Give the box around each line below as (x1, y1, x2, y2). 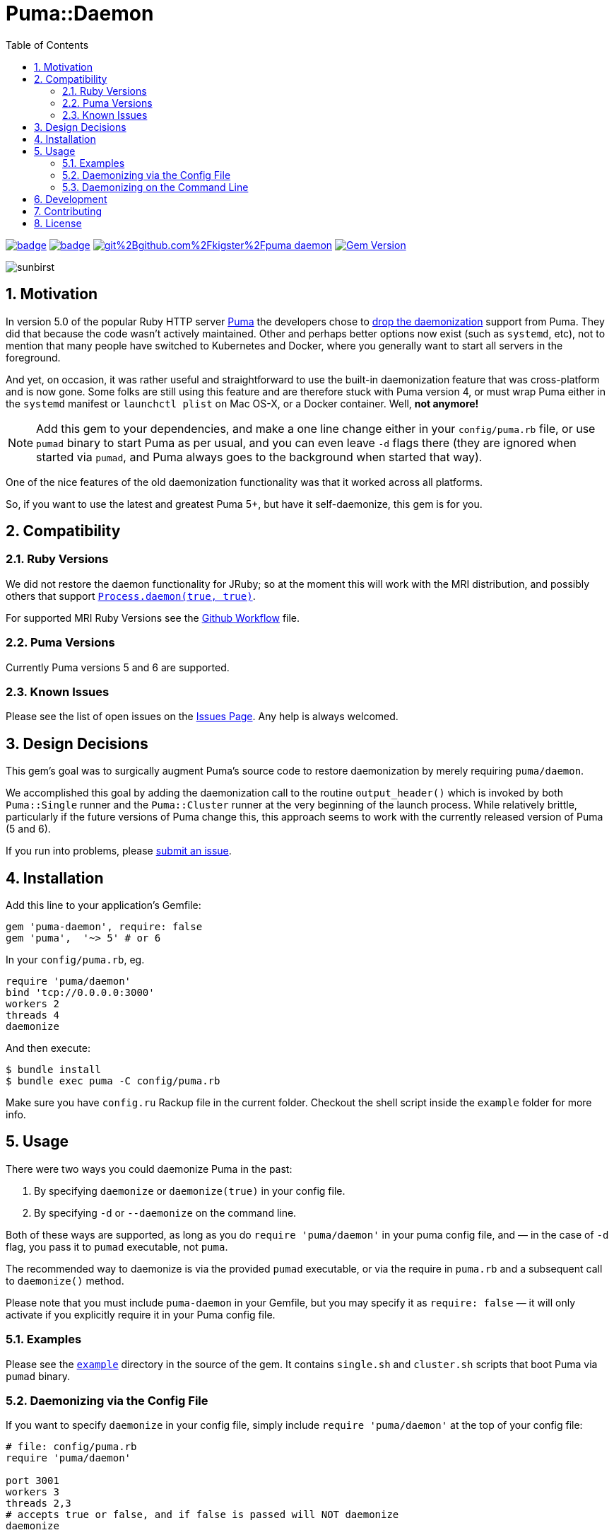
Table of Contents (6, 38, 89, 51)
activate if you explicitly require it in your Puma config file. (6, 1308, 276, 1321)
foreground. (6, 351, 61, 364)
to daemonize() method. (6, 1274, 124, 1287)
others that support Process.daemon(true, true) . (6, 589, 256, 602)
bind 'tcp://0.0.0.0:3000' (6, 987, 155, 998)
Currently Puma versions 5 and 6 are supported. (6, 661, 230, 673)
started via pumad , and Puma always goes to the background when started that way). (36, 449, 483, 464)
